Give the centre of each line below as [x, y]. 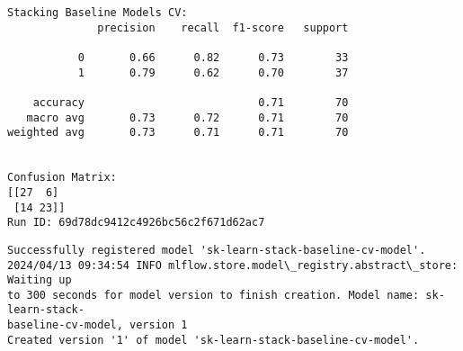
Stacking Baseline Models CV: [98, 13]
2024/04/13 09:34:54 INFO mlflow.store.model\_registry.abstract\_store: [233, 265]
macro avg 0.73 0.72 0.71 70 [187, 117]
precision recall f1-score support [223, 27]
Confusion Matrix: [62, 178]
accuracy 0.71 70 [191, 102]
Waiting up [40, 280]
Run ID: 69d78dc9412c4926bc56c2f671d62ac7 [136, 223]
